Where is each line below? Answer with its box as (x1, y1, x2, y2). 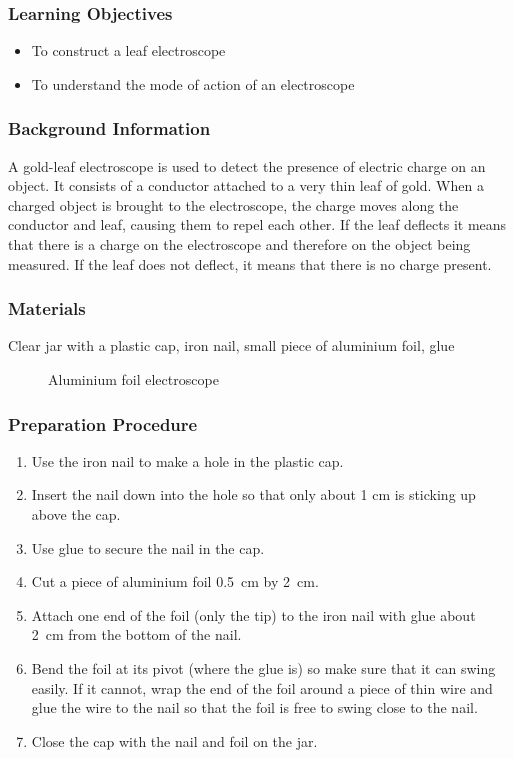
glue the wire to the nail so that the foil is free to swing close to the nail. (31, 697, 478, 718)
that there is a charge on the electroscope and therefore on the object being (8, 234, 471, 254)
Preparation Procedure (8, 411, 198, 436)
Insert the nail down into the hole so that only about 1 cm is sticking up (31, 484, 476, 505)
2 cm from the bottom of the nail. (31, 624, 242, 645)
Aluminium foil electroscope (48, 369, 219, 389)
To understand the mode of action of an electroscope (31, 73, 355, 94)
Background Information (8, 116, 211, 141)
